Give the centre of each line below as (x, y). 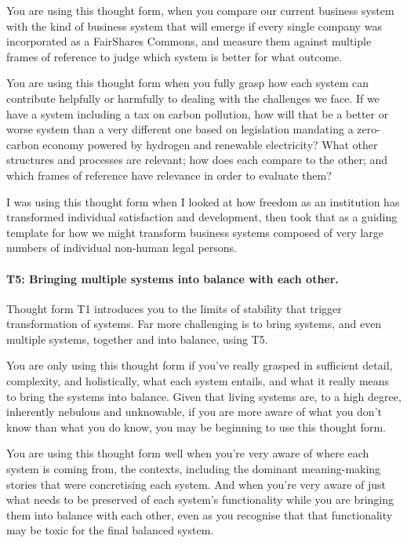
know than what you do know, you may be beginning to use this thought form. (196, 426)
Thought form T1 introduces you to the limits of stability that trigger (174, 308)
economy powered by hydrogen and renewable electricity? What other (210, 144)
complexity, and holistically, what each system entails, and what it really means (198, 381)
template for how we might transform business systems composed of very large (195, 232)
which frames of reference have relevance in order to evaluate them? (169, 175)
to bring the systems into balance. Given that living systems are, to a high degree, (204, 396)
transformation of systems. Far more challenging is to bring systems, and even (194, 324)
